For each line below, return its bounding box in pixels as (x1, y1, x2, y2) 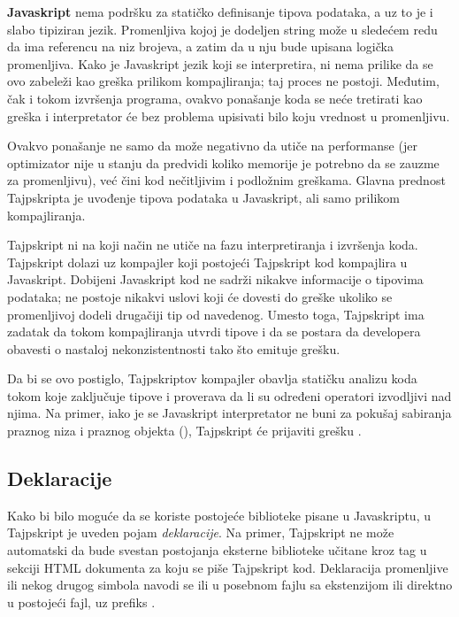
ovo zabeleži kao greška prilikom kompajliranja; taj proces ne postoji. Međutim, (7, 72, 440, 90)
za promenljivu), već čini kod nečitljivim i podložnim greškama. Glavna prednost (7, 171, 446, 189)
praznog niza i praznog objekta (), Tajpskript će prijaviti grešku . (7, 421, 362, 440)
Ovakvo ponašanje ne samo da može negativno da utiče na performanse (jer (7, 136, 417, 155)
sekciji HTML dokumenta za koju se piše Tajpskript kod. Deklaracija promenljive (7, 558, 448, 576)
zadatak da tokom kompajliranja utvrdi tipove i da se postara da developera (7, 322, 421, 341)
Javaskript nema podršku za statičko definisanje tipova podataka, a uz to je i (7, 3, 433, 20)
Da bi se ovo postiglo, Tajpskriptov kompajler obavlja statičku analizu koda (7, 369, 417, 388)
